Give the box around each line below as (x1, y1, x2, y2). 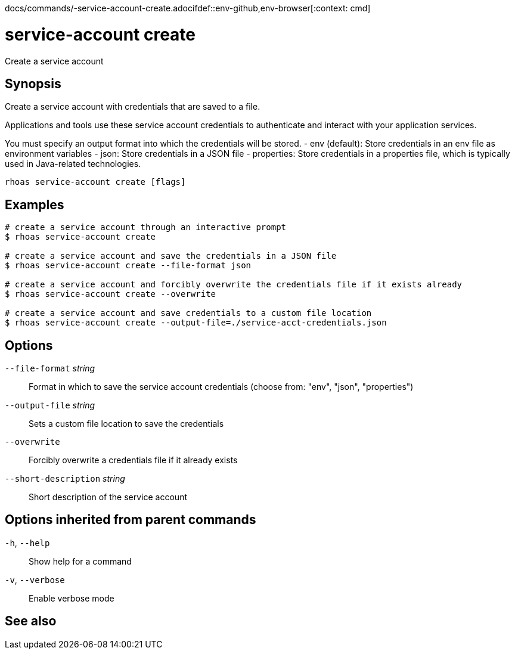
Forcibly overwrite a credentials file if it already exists (29, 455, 238, 466)
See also (5, 613, 57, 629)
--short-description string (5, 473, 125, 484)
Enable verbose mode (29, 593, 114, 603)
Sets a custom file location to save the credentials (29, 419, 224, 429)
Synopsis (5, 76, 61, 91)
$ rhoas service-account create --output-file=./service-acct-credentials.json (5, 318, 387, 328)
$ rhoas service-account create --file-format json (5, 261, 252, 271)
